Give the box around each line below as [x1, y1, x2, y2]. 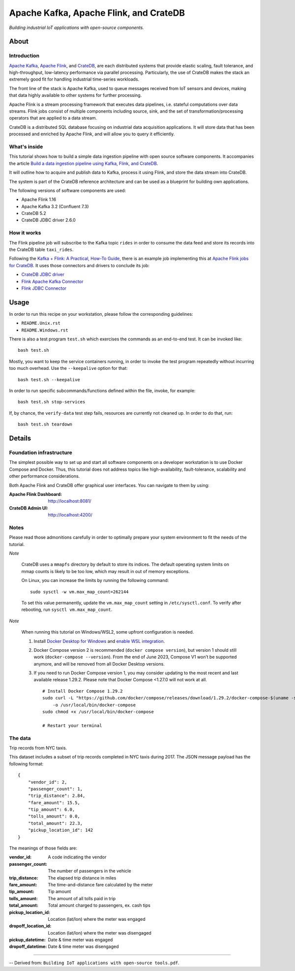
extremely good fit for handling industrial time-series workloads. [9, 76, 140, 82]
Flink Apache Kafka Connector [21, 278, 84, 284]
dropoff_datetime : [9, 943, 47, 949]
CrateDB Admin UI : [9, 505, 49, 511]
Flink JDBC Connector [21, 285, 66, 291]
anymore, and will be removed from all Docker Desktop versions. [33, 661, 165, 667]
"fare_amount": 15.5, [28, 800, 81, 805]
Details [9, 434, 31, 442]
